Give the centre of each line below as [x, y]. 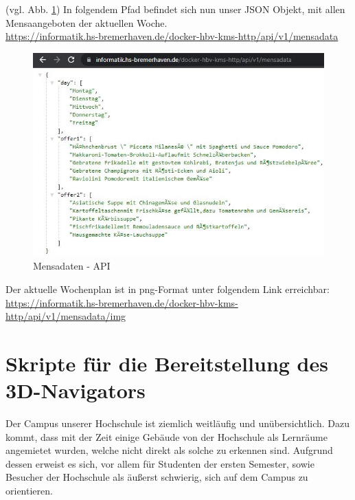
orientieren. [29, 491]
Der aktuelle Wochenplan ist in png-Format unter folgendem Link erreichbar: [168, 289]
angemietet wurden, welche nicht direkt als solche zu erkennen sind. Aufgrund [169, 450]
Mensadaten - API [72, 266]
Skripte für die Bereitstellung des [167, 363]
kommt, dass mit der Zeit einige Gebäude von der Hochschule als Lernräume [167, 436]
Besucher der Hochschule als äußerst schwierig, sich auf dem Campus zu [157, 477]
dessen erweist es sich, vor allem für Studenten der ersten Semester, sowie [160, 463]
